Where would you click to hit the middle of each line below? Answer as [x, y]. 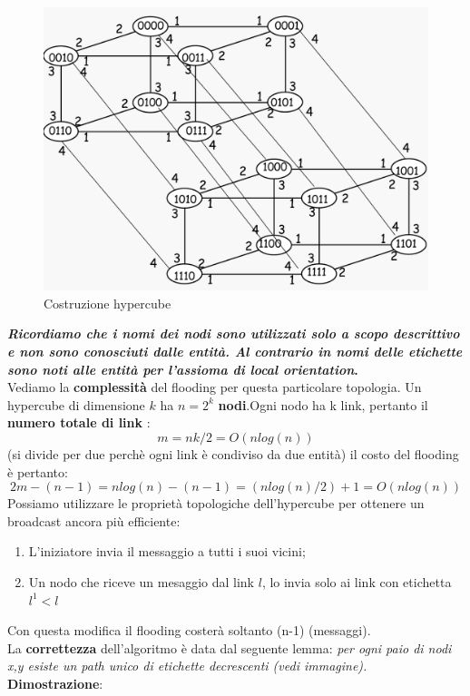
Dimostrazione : [55, 683]
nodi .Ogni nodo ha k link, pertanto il [323, 404]
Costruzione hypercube [108, 303]
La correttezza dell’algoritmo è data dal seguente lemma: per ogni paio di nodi [230, 647]
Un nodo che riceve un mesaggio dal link [142, 581]
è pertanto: [38, 471]
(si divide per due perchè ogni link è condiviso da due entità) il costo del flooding [233, 453]
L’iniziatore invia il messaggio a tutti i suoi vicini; [167, 551]
